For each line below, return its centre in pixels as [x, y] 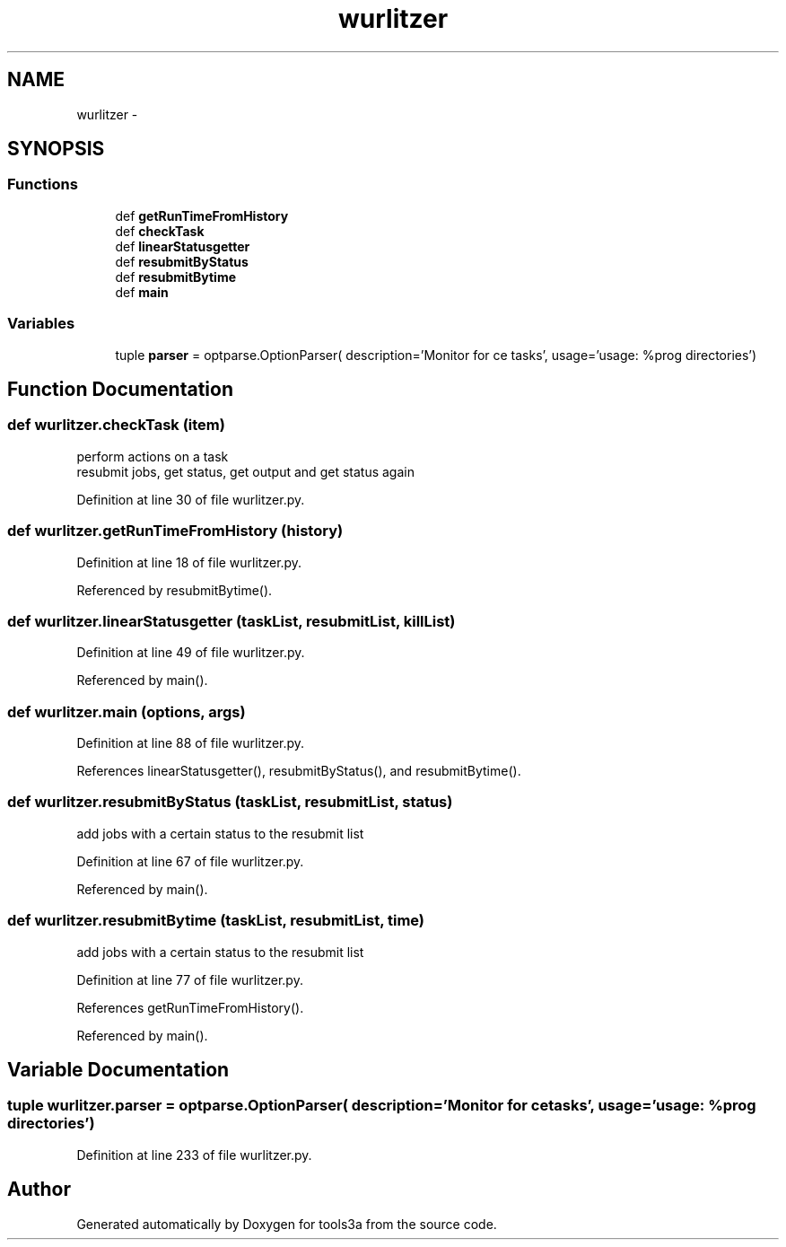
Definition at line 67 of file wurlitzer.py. [190, 861]
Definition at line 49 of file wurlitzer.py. [191, 653]
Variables [41, 324]
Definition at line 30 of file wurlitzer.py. [191, 499]
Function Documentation [120, 389]
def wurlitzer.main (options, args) [127, 711]
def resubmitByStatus [182, 261]
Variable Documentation [118, 1069]
